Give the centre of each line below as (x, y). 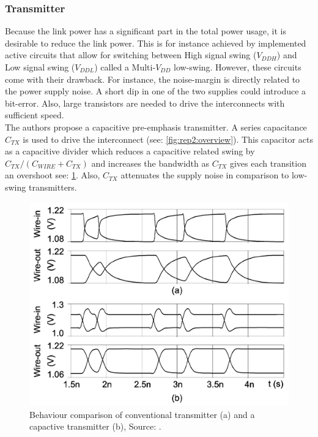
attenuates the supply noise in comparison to (205, 175)
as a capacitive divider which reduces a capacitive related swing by (130, 151)
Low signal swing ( (40, 67)
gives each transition (268, 163)
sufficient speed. (35, 115)
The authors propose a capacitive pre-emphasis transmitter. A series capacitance (156, 127)
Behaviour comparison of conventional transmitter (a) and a (142, 414)
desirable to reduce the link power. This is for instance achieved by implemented (156, 43)
